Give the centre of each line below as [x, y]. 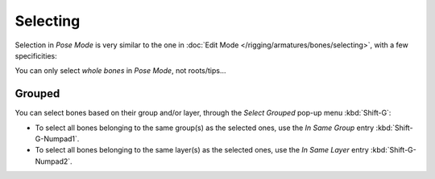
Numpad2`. [54, 161]
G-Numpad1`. [57, 139]
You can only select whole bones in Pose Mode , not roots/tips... [120, 71]
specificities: [36, 55]
